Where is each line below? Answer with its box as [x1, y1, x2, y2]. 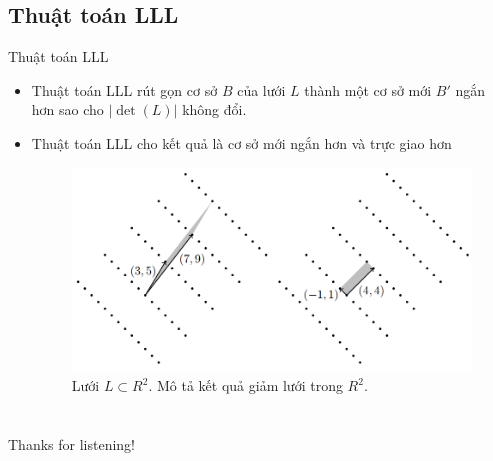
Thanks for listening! [8, 433, 135, 454]
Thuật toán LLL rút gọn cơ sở [31, 79, 218, 100]
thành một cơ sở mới [304, 79, 432, 100]
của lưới [237, 79, 286, 100]
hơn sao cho [31, 99, 104, 120]
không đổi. [182, 99, 247, 120]
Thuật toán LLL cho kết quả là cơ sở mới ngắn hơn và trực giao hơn [31, 132, 452, 153]
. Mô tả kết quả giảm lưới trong [148, 375, 343, 396]
